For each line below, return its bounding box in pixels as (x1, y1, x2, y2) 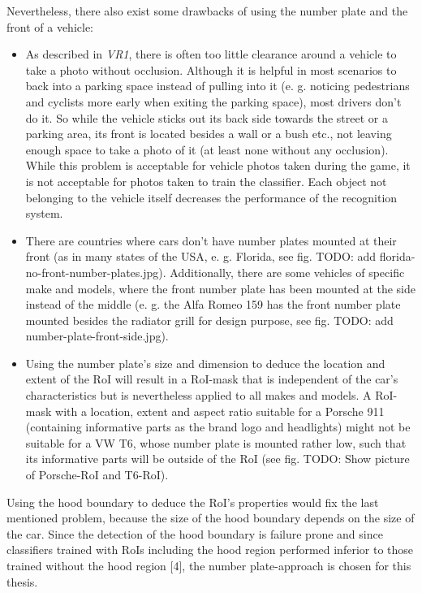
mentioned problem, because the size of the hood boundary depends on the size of (6, 509, 415, 526)
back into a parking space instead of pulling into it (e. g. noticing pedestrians (25, 77, 410, 94)
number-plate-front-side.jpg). (25, 327, 169, 344)
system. (25, 205, 63, 222)
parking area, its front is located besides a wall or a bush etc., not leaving (25, 125, 392, 142)
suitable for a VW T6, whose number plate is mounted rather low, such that (25, 434, 407, 451)
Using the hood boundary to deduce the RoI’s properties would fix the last (6, 493, 379, 510)
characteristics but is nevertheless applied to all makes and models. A (25, 387, 372, 404)
